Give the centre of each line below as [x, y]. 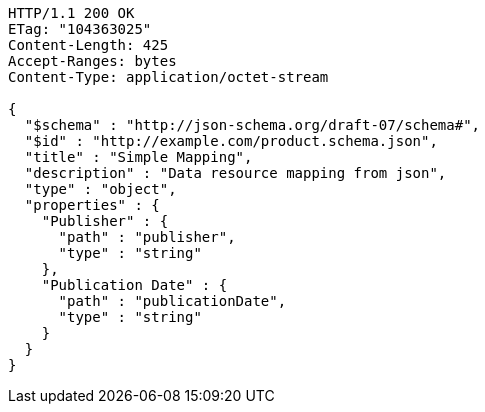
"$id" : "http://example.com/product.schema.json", [231, 141]
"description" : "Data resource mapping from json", [235, 173]
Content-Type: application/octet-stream [168, 77]
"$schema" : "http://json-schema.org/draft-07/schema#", [252, 125]
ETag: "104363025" [80, 29]
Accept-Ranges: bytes [92, 61]
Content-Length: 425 [88, 45]
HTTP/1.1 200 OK [71, 13]
